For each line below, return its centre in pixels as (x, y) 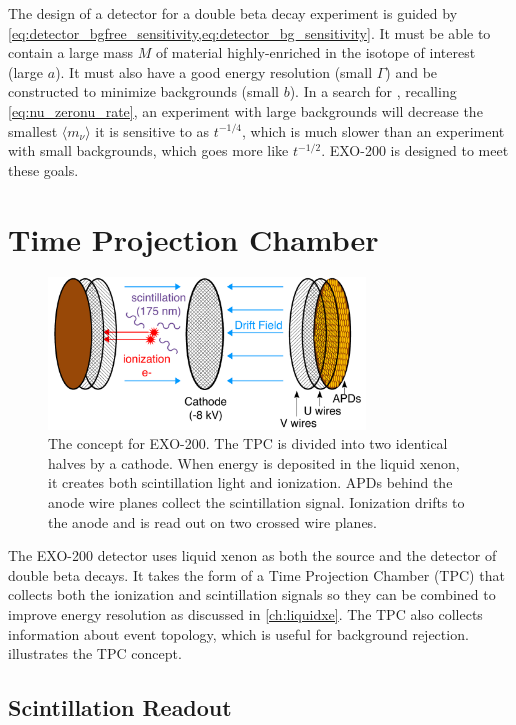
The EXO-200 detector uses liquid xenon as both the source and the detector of (252, 555)
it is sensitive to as (152, 130)
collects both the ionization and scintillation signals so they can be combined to (252, 594)
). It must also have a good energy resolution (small (214, 71)
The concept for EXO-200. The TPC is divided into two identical (248, 443)
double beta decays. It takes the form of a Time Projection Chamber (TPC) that (256, 574)
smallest (33, 130)
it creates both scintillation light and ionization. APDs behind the (250, 482)
